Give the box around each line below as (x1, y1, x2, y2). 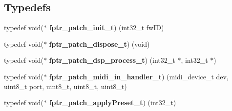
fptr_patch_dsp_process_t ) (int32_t (49, 55, 175, 65)
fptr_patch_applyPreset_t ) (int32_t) (49, 97, 176, 108)
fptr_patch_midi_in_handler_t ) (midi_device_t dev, (49, 71, 229, 81)
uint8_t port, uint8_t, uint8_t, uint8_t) (4, 81, 127, 91)
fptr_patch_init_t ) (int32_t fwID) (49, 22, 164, 33)
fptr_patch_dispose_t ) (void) (49, 38, 150, 49)
